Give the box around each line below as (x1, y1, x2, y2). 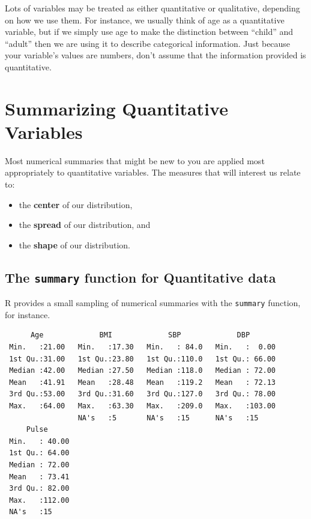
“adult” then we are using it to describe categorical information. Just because (5, 37, 291, 49)
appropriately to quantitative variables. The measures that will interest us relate (5, 166, 301, 179)
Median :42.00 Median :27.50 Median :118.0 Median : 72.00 (9, 366, 276, 375)
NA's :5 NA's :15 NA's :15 (77, 413, 259, 422)
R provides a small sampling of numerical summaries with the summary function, (5, 296, 301, 309)
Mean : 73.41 (9, 472, 70, 481)
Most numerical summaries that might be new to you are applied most (5, 154, 265, 167)
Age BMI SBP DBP (30, 331, 250, 340)
